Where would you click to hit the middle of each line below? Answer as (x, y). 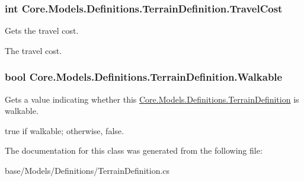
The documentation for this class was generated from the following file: (134, 150)
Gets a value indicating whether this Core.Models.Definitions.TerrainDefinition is (152, 99)
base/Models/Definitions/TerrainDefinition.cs (87, 170)
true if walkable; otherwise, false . (64, 130)
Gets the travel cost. (42, 31)
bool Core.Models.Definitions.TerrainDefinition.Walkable (144, 77)
